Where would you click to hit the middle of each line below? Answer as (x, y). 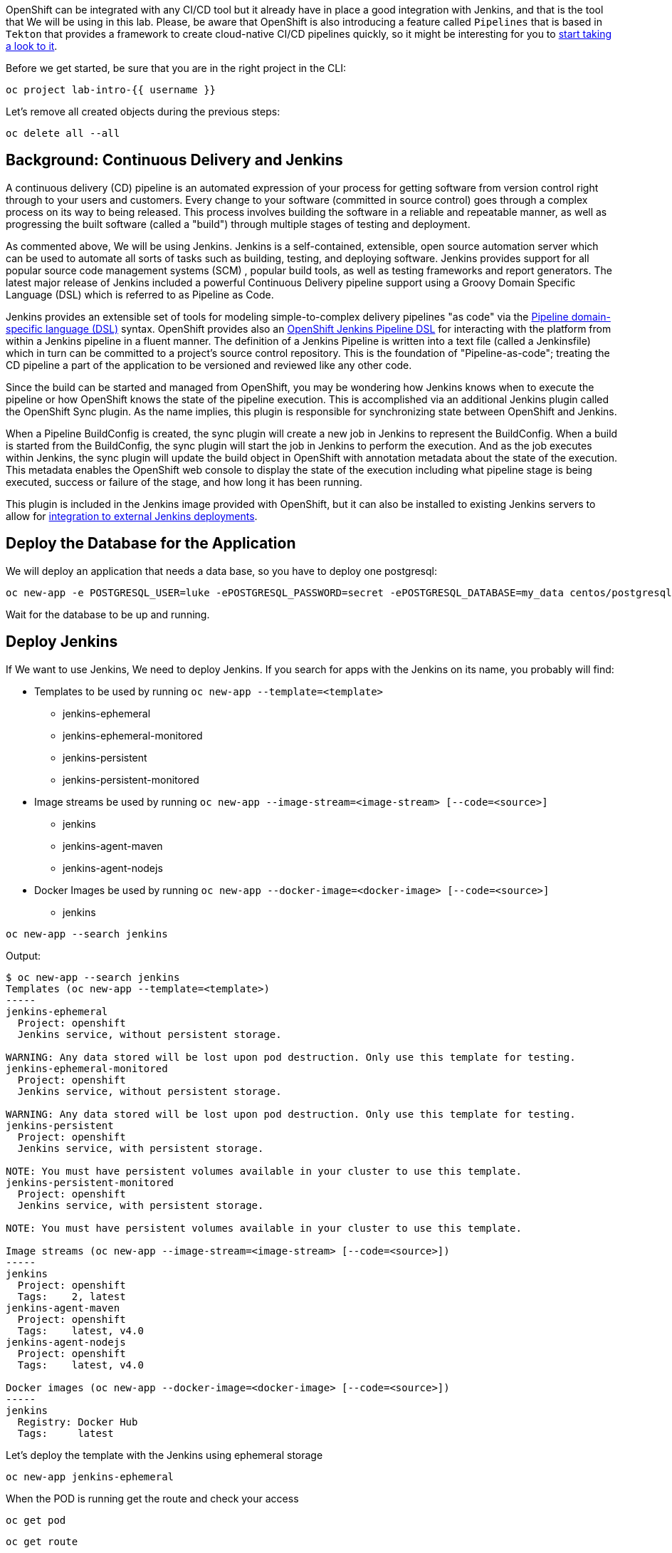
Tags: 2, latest (72, 1296)
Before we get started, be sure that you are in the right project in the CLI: (176, 68)
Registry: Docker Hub (78, 1422)
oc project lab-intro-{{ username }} (111, 90)
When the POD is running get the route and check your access (152, 1498)
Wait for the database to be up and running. (108, 614)
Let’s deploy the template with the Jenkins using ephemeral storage (164, 1455)
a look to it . (32, 46)
